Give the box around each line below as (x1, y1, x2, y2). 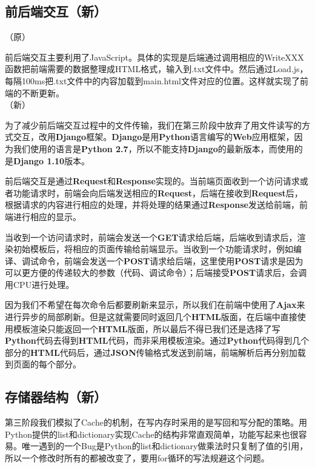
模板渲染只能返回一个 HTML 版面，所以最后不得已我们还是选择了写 (13, 322, 280, 335)
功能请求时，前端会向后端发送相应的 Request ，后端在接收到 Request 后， (13, 186, 303, 199)
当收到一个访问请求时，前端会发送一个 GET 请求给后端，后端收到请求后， (5, 230, 297, 243)
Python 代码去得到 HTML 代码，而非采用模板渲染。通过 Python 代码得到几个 (5, 334, 310, 347)
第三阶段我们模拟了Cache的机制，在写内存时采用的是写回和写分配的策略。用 (5, 416, 307, 429)
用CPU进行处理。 (5, 278, 75, 290)
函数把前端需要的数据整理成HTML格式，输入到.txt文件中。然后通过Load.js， (5, 62, 308, 75)
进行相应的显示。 (13, 210, 81, 222)
